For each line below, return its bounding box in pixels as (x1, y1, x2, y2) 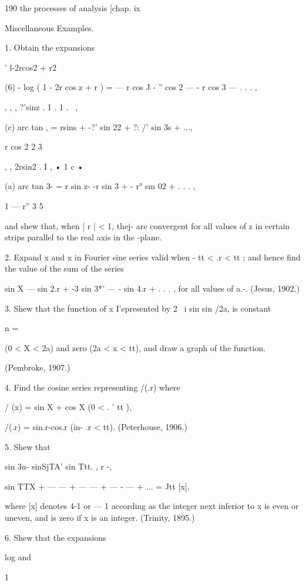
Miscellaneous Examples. (5, 21, 94, 34)
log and (5, 551, 32, 563)
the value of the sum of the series (5, 262, 124, 275)
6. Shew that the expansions (5, 531, 106, 543)
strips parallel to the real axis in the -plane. (5, 231, 162, 243)
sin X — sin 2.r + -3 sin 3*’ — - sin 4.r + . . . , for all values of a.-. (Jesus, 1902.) (5, 282, 300, 294)
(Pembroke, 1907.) (5, 361, 71, 374)
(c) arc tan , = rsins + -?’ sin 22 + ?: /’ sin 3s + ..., (5, 120, 193, 133)
